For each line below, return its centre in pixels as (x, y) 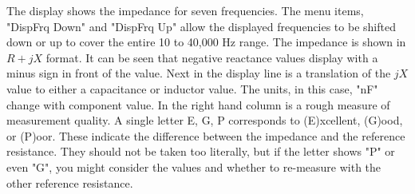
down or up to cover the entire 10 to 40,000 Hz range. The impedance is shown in (206, 42)
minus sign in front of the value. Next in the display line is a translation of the (199, 73)
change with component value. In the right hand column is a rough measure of (198, 104)
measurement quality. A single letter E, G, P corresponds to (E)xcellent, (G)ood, (205, 120)
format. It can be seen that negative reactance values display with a (212, 57)
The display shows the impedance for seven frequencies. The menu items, (185, 10)
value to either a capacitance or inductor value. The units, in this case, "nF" (192, 88)
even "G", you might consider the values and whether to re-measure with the (194, 166)
